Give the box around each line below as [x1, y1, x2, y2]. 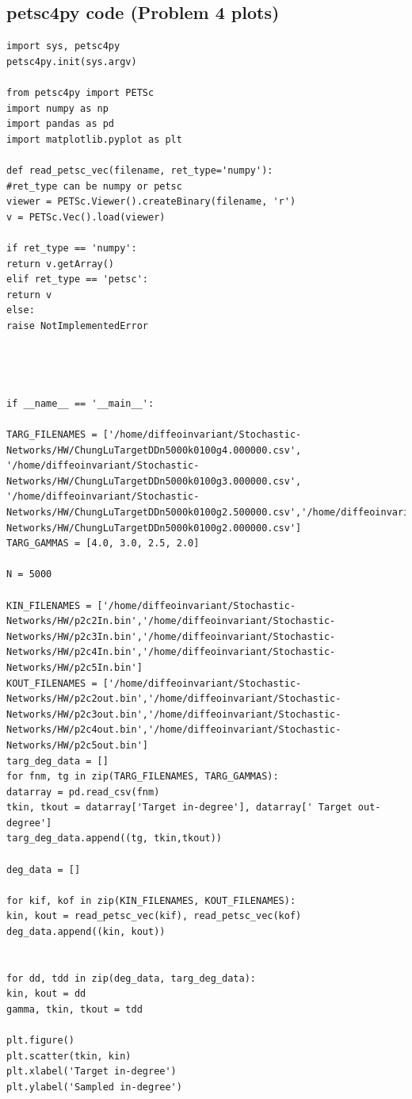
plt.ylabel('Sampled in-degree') [6, 1081, 182, 1093]
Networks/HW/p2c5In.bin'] [6, 661, 143, 673]
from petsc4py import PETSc [6, 86, 154, 98]
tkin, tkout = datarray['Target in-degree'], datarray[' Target [6, 802, 353, 814]
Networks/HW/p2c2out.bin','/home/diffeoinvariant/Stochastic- [6, 693, 341, 705]
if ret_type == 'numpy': [6, 242, 137, 254]
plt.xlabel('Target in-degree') [6, 1066, 177, 1078]
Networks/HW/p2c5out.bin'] [6, 739, 148, 751]
